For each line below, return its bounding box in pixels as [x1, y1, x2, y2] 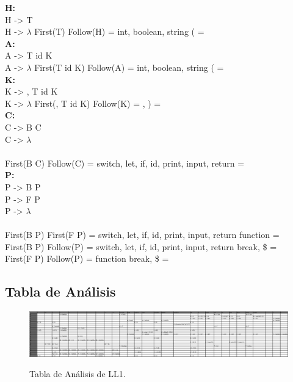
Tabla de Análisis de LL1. [29, 367, 126, 380]
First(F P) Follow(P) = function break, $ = [5, 252, 169, 265]
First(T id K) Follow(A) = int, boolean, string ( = [34, 60, 224, 73]
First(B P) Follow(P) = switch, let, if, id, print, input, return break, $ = [5, 240, 277, 253]
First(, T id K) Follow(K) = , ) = [34, 96, 161, 109]
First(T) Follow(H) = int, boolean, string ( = [34, 25, 204, 38]
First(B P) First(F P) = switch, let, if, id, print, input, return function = [5, 228, 280, 241]
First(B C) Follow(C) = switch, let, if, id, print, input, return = [5, 156, 245, 169]
